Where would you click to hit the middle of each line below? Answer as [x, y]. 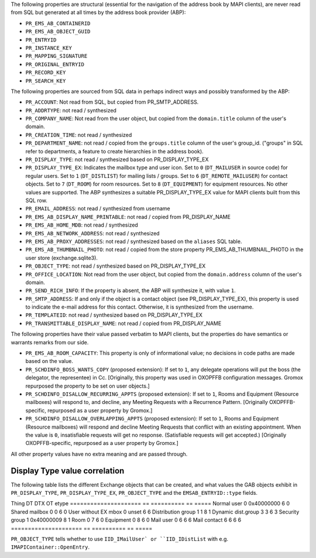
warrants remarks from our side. [50, 342]
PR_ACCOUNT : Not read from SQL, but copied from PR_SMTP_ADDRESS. [112, 102]
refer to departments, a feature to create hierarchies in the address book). [115, 151]
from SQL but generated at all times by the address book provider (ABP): [98, 12]
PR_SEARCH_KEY [46, 81]
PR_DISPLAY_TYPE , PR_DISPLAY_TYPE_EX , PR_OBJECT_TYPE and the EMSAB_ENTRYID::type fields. [134, 493]
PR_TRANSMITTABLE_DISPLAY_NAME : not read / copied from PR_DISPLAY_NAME [123, 323]
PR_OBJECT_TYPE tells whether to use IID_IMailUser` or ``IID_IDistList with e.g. [119, 539]
